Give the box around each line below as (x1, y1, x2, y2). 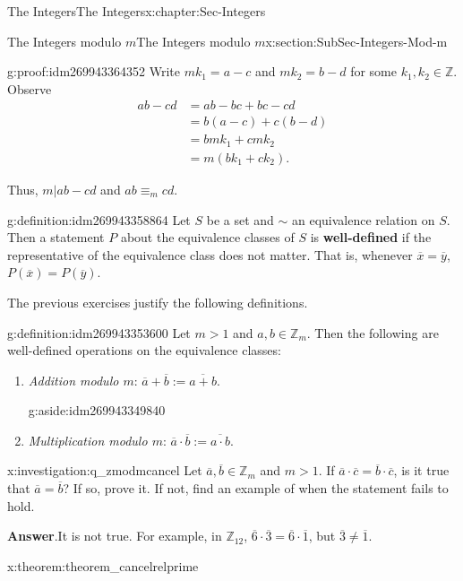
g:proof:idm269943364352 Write (7, 62, 181, 81)
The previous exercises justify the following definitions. (7, 292, 308, 311)
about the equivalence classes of (120, 228, 295, 247)
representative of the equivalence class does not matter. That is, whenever (7, 245, 413, 264)
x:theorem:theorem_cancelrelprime (7, 556, 199, 575)
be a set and (206, 210, 274, 229)
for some (350, 62, 397, 81)
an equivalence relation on (292, 210, 435, 229)
